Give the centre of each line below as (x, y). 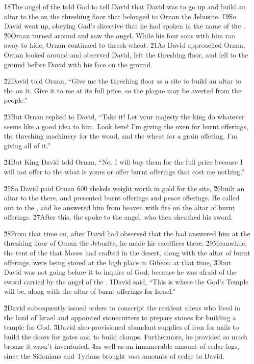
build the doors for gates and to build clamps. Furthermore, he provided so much (126, 336)
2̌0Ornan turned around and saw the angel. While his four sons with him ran (120, 35)
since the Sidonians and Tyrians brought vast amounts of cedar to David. (114, 356)
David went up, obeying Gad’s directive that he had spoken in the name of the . (125, 26)
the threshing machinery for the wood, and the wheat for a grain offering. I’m (121, 136)
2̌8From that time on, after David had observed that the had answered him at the (127, 233)
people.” (16, 100)
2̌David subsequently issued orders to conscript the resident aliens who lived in (122, 308)
